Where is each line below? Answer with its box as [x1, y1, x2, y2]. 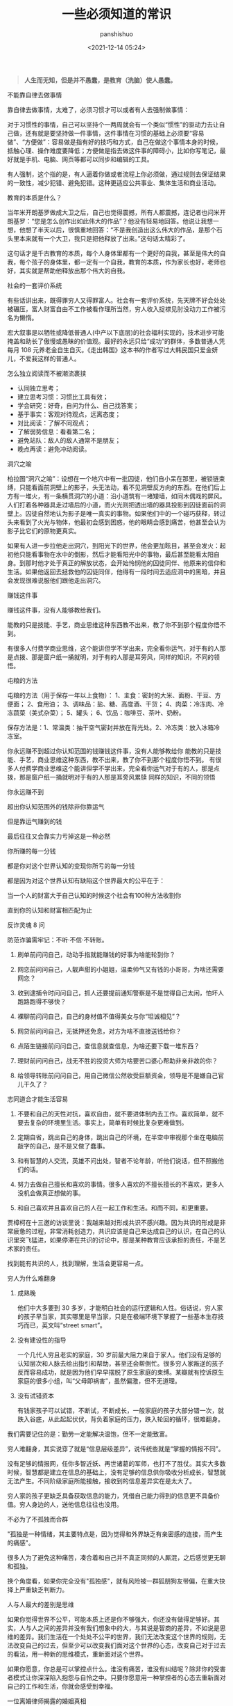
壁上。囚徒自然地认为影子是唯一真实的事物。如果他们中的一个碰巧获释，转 [7, 509, 220, 517]
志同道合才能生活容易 [7, 1094, 68, 1103]
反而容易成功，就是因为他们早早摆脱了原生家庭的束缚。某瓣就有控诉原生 [17, 1368, 224, 1376]
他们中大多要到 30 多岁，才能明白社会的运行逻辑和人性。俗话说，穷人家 [17, 1303, 223, 1312]
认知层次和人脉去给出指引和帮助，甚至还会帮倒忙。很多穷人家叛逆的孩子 [17, 1359, 224, 1368]
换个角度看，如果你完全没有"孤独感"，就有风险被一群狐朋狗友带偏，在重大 [7, 1577, 220, 1585]
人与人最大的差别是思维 [7, 1600, 74, 1609]
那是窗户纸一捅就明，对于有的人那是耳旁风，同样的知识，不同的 [31, 652, 214, 661]
